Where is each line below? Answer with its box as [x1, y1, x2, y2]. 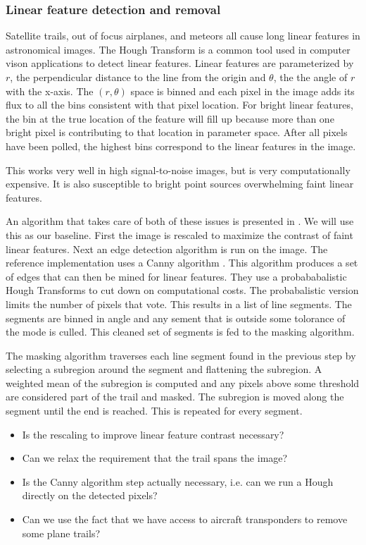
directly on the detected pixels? [22, 488, 158, 503]
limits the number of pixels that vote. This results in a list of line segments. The [6, 296, 352, 311]
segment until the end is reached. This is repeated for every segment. [6, 403, 303, 418]
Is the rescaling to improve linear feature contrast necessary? [22, 427, 284, 441]
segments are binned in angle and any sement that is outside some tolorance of [6, 310, 346, 325]
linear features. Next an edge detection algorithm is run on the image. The [6, 241, 328, 256]
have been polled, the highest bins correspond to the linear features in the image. [6, 138, 356, 153]
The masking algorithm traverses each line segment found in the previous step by [6, 348, 356, 362]
